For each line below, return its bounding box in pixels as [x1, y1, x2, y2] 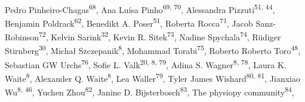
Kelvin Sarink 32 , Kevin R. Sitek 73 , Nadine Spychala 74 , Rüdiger [51, 29, 281, 43]
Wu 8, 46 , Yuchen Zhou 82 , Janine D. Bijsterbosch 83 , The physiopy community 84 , [5, 84, 294, 98]
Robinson [5, 31, 39, 43]
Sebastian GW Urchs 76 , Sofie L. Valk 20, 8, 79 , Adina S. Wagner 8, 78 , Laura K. [5, 57, 286, 71]
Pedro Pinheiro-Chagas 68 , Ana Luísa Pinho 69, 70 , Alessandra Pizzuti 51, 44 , [5, 2, 275, 15]
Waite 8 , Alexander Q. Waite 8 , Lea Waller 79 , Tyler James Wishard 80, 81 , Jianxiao [5, 71, 300, 84]
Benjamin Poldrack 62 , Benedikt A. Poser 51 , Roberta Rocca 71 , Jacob [5, 15, 253, 29]
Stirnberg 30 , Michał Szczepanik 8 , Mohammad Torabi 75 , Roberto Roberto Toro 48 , [5, 43, 301, 57]
